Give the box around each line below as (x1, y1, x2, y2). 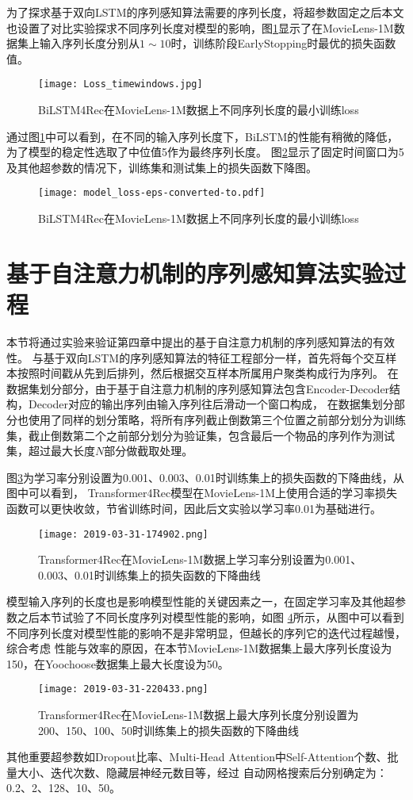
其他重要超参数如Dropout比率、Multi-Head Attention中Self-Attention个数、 (6, 748, 388, 765)
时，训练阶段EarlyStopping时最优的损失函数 (170, 35, 396, 52)
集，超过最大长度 (6, 442, 95, 459)
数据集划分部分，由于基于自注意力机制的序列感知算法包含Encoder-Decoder (6, 380, 390, 396)
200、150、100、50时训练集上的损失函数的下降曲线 (38, 722, 299, 738)
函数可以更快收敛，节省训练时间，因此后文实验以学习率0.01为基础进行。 (6, 500, 381, 516)
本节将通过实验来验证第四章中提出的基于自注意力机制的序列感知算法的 (6, 333, 373, 350)
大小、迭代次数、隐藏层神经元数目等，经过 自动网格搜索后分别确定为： (17, 764, 388, 780)
